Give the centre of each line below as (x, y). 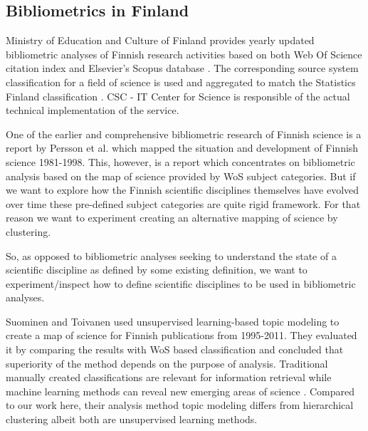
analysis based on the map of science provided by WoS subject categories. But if (181, 176)
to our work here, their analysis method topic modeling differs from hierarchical (180, 405)
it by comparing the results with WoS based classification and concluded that (175, 349)
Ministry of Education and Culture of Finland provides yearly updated (160, 40)
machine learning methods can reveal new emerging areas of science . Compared (180, 391)
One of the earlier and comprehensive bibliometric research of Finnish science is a (184, 134)
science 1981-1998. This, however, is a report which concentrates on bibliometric (180, 161)
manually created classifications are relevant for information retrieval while (169, 377)
